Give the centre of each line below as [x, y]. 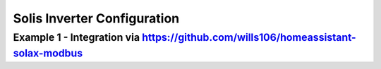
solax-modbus [48, 53]
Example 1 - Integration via [77, 37]
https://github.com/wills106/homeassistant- [249, 37]
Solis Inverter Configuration [96, 18]
